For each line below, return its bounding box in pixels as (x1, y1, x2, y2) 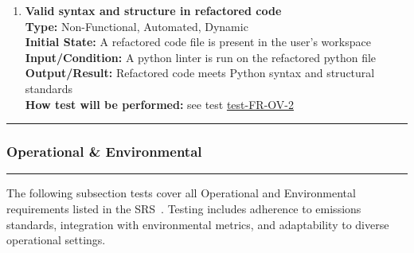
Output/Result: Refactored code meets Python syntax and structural (25, 64, 375, 81)
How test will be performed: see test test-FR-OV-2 (25, 95, 294, 112)
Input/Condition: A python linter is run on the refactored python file (25, 49, 377, 65)
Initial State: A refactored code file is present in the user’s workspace (25, 33, 371, 50)
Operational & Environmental (6, 142, 202, 162)
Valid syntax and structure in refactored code (25, 2, 282, 18)
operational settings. (6, 232, 106, 248)
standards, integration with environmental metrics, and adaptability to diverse (6, 216, 389, 232)
